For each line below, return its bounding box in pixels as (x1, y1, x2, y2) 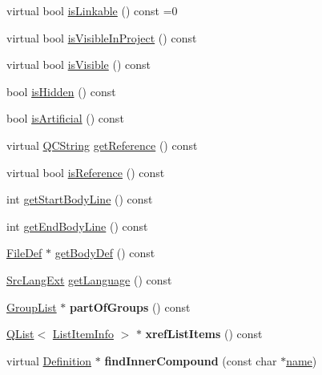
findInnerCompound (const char (104, 352, 277, 369)
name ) (286, 352, 317, 369)
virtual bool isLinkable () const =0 (6, 2, 178, 18)
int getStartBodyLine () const (6, 191, 153, 208)
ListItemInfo (52, 325, 114, 342)
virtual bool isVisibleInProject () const (6, 29, 197, 46)
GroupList (6, 298, 57, 315)
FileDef (6, 244, 42, 261)
